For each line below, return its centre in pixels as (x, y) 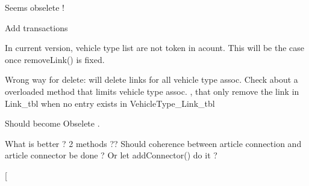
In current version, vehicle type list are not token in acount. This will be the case (155, 48)
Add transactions (36, 27)
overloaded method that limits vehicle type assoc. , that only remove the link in (152, 91)
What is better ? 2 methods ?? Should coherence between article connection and (153, 143)
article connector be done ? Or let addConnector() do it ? (111, 155)
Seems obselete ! (35, 7)
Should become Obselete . (52, 123)
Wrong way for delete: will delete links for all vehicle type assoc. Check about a (151, 79)
